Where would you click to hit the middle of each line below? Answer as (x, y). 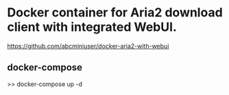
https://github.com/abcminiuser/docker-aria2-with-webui (88, 46)
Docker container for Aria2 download (115, 13)
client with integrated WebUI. (92, 27)
